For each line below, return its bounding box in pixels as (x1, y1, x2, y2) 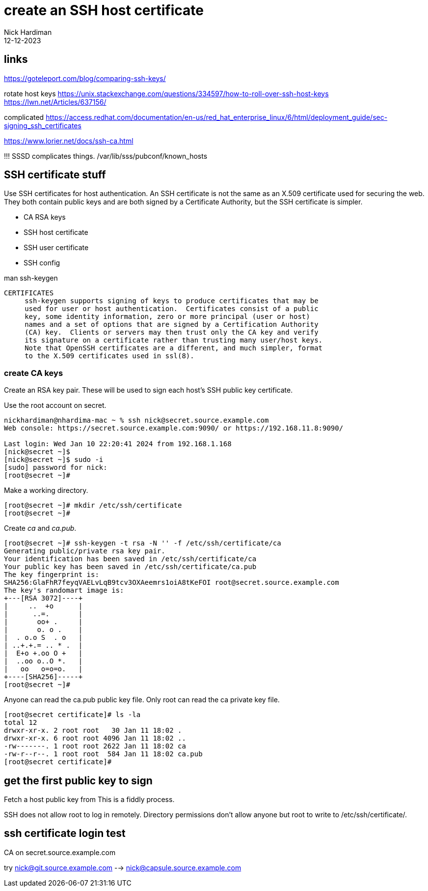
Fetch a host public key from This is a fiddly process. (4, 795, 175, 804)
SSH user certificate (24, 243, 89, 252)
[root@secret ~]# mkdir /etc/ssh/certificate (4, 501, 182, 510)
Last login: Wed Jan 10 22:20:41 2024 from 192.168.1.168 (4, 440, 232, 448)
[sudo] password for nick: (4, 463, 107, 472)
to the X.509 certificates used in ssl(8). (25, 352, 194, 360)
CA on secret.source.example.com (4, 848, 116, 857)
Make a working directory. (4, 486, 88, 495)
